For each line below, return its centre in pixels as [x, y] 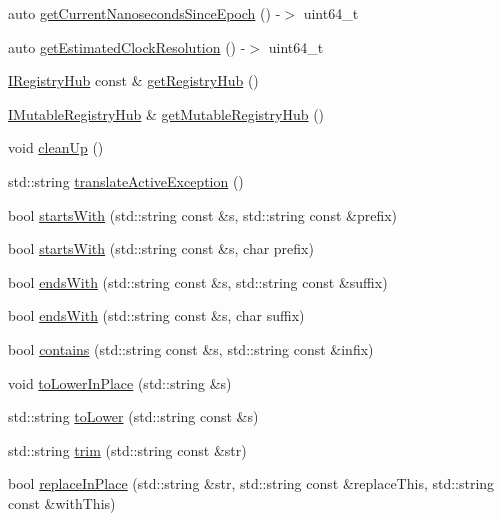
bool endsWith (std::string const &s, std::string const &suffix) [198, 281]
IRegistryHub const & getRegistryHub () [133, 80]
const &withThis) [62, 502]
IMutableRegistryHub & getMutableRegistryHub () [166, 113]
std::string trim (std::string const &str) [127, 449]
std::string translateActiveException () [126, 180]
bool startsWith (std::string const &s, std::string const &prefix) [203, 214]
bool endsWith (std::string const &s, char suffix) [156, 315]
